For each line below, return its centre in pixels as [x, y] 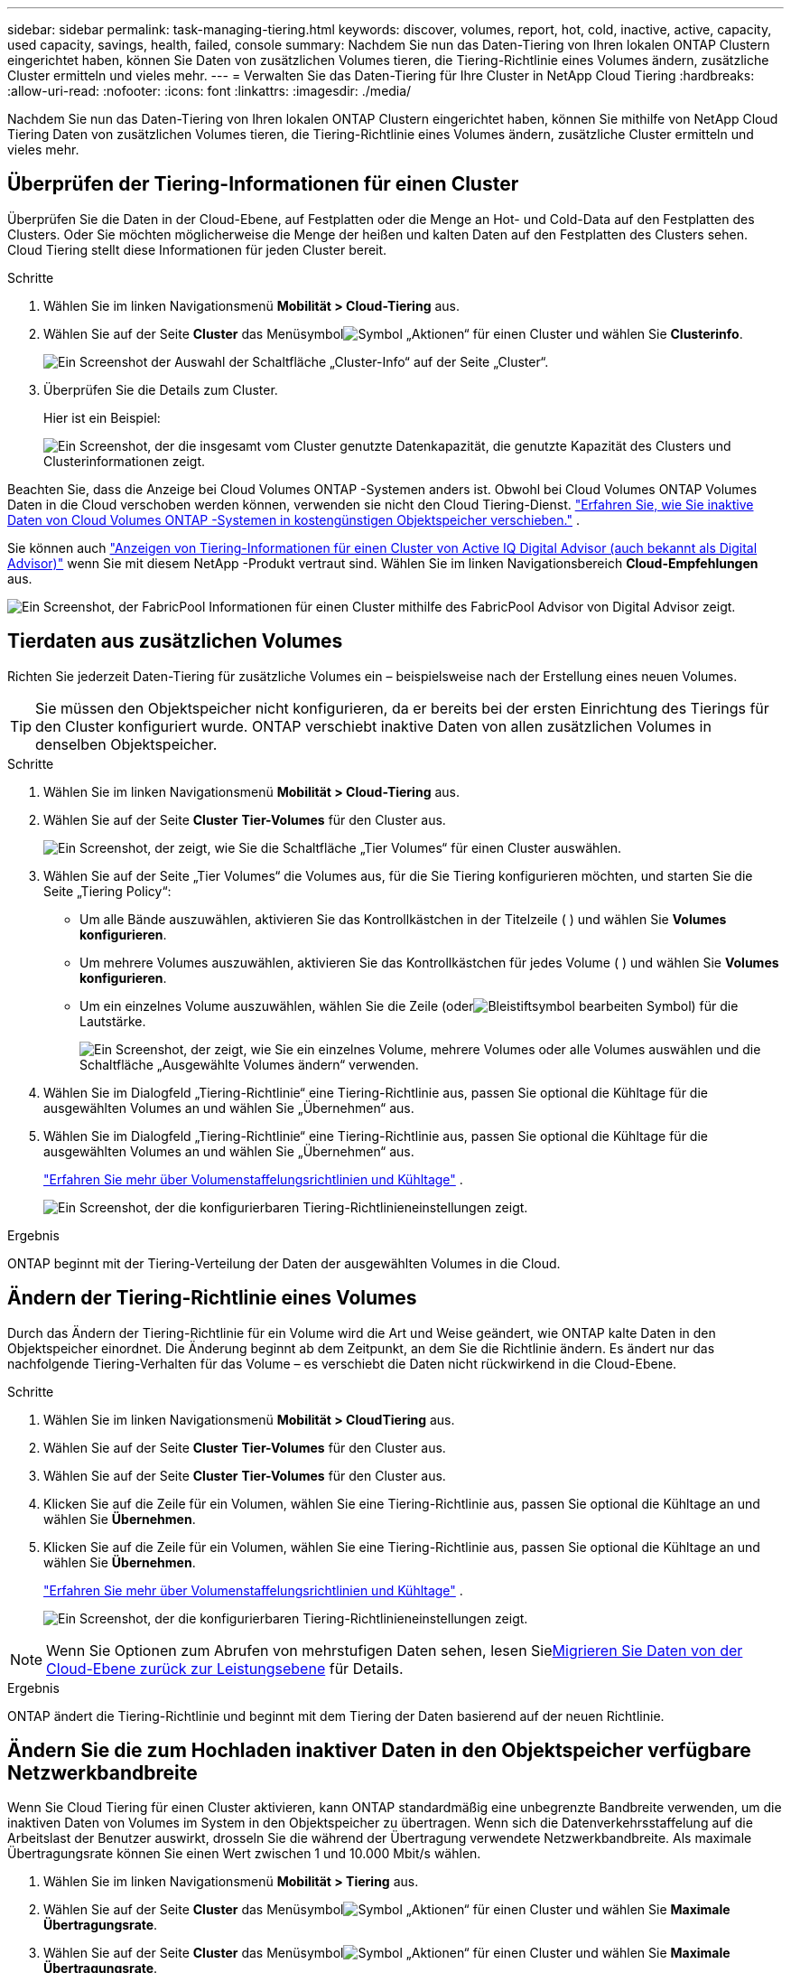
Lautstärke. [113, 1021]
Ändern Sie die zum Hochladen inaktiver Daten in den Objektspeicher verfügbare [379, 1750]
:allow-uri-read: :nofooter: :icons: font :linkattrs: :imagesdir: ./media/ [209, 91]
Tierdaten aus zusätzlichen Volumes [175, 641]
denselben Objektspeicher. [126, 744]
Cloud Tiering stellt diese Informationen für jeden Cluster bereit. [197, 249]
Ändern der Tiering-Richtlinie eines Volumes [212, 1298]
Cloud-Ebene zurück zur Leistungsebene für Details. [225, 1668]
